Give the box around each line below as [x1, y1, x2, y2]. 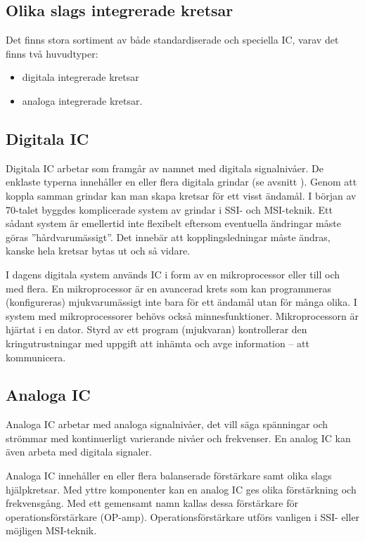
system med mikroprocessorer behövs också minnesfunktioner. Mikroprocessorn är [6, 308, 359, 323]
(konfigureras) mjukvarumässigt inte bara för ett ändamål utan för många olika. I [6, 295, 357, 309]
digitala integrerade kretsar [22, 70, 139, 84]
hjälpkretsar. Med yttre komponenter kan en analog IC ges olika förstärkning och [6, 482, 357, 496]
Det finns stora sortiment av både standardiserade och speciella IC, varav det [6, 32, 339, 47]
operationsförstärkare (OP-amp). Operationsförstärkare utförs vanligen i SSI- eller [6, 509, 360, 524]
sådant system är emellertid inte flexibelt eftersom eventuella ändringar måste [6, 216, 341, 231]
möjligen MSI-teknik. [6, 523, 97, 538]
